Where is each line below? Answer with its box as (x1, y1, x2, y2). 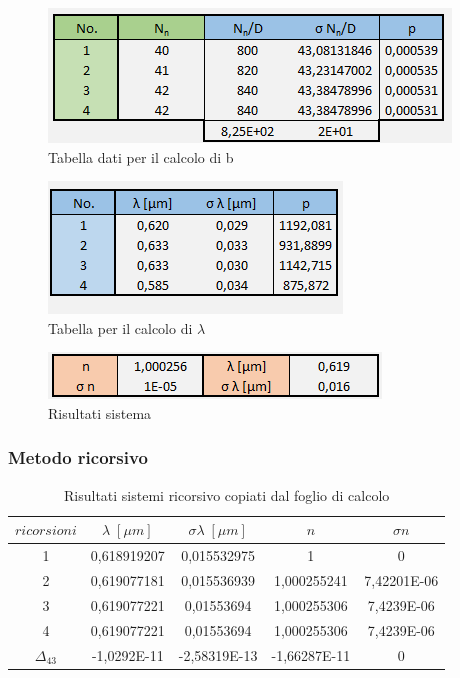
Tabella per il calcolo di (48, 317, 193, 338)
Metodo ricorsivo (8, 445, 148, 470)
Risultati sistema (48, 402, 152, 423)
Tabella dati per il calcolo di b (48, 146, 234, 167)
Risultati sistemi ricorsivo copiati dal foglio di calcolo (64, 484, 390, 505)
